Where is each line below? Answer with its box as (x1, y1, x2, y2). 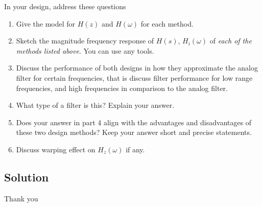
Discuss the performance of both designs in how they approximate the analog (16, 62, 258, 73)
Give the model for (16, 18, 76, 29)
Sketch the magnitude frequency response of (16, 35, 154, 46)
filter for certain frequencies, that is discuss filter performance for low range (16, 72, 253, 83)
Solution (4, 169, 49, 185)
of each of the (209, 35, 252, 46)
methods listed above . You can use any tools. (16, 45, 154, 56)
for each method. (140, 18, 194, 29)
